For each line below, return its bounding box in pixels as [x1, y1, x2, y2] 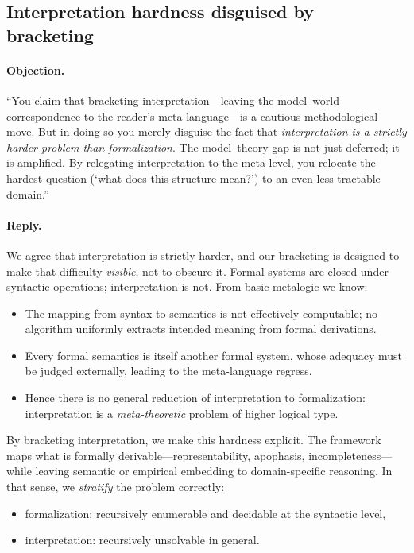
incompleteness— [308, 447, 393, 463]
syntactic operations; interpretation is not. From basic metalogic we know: [6, 278, 368, 295]
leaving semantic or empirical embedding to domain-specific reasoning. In [35, 462, 393, 479]
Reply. [6, 216, 42, 233]
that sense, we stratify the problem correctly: [6, 478, 225, 495]
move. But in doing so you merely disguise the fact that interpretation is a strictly [6, 123, 407, 140]
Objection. [6, 61, 65, 78]
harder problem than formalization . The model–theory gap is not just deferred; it [6, 138, 400, 155]
